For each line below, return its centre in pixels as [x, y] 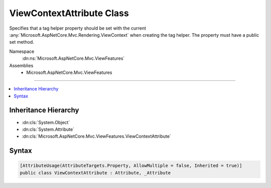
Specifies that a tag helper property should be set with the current [78, 28]
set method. [22, 42]
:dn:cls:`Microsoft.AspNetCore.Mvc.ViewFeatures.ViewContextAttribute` [97, 136]
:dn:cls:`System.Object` [46, 122]
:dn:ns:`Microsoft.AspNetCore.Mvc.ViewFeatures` [73, 58]
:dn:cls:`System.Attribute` [48, 129]
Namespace [22, 51]
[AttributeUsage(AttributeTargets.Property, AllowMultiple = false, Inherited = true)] [131, 166]
